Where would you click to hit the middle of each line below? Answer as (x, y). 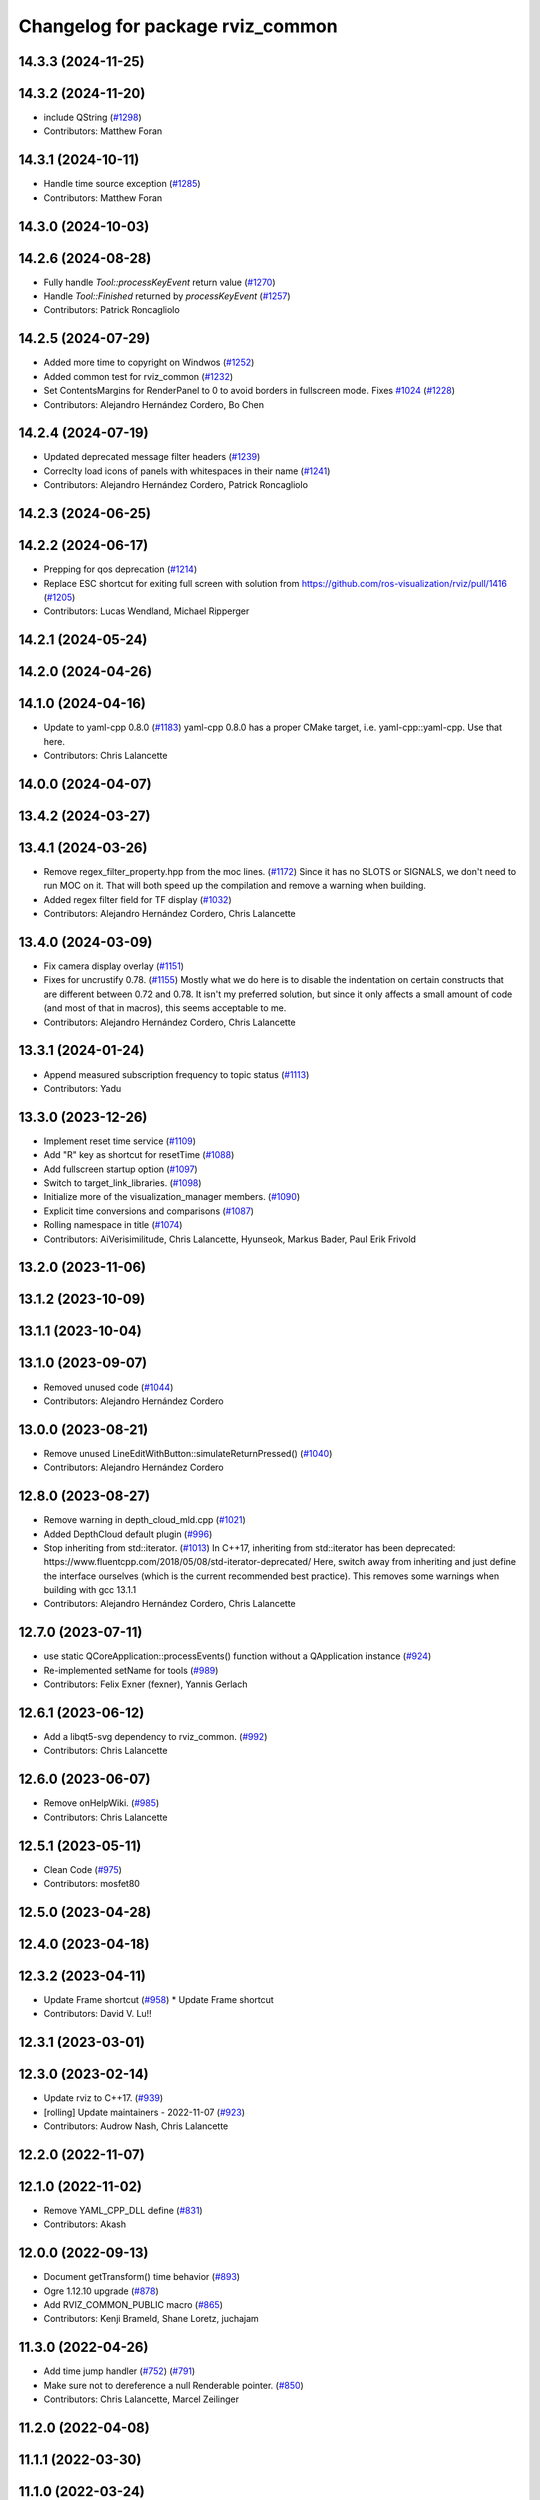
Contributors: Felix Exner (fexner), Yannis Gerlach (145, 1684)
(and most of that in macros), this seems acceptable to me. (165, 1008)
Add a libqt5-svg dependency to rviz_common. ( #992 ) (155, 1737)
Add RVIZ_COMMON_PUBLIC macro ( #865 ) (133, 2305)
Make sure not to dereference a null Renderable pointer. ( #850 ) (173, 2385)
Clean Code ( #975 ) (82, 1869)
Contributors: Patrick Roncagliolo (111, 310)
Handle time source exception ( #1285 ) (122, 184)
